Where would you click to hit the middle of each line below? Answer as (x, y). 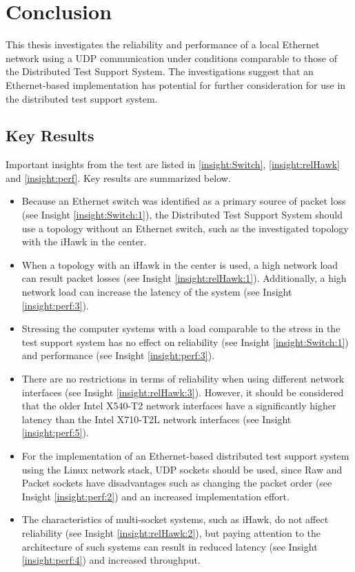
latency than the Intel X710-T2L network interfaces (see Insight (156, 419)
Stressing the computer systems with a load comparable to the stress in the (181, 328)
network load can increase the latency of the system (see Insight (157, 292)
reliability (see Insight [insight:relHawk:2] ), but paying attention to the (171, 532)
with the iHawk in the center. (84, 242)
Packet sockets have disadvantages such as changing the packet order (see (177, 483)
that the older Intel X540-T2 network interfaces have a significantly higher (179, 406)
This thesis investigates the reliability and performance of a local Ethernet (163, 44)
